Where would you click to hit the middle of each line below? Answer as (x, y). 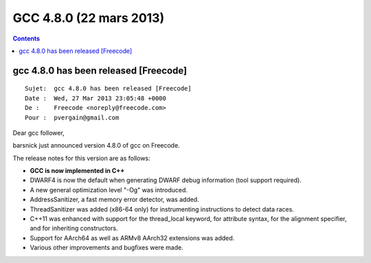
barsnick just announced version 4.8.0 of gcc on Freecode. (96, 146)
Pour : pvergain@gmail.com (72, 117)
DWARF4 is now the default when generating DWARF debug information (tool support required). (166, 180)
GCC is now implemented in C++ (77, 171)
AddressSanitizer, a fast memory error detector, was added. (114, 200)
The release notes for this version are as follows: (81, 158)
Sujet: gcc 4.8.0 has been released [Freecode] (108, 89)
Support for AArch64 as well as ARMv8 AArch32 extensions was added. (132, 238)
